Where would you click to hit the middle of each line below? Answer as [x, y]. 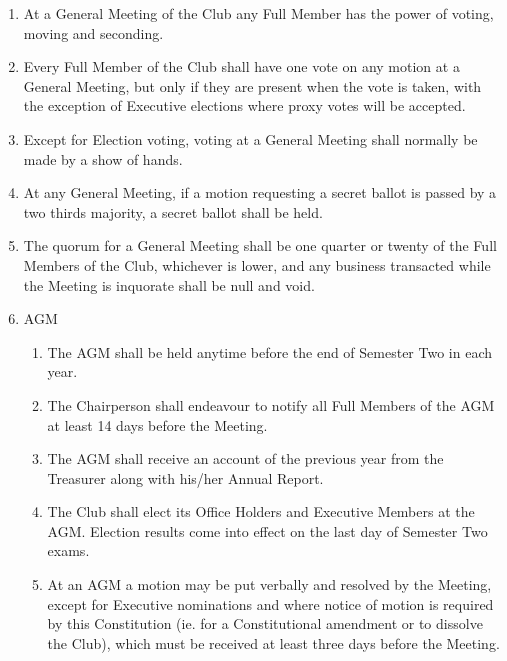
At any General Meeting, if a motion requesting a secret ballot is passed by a [260, 192]
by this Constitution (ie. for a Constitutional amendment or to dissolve [265, 623]
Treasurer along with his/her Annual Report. [185, 477]
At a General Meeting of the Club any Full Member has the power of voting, [258, 13]
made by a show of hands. [103, 158]
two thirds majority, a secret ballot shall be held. [173, 211]
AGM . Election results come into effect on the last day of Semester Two [267, 530]
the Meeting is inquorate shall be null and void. [169, 284]
